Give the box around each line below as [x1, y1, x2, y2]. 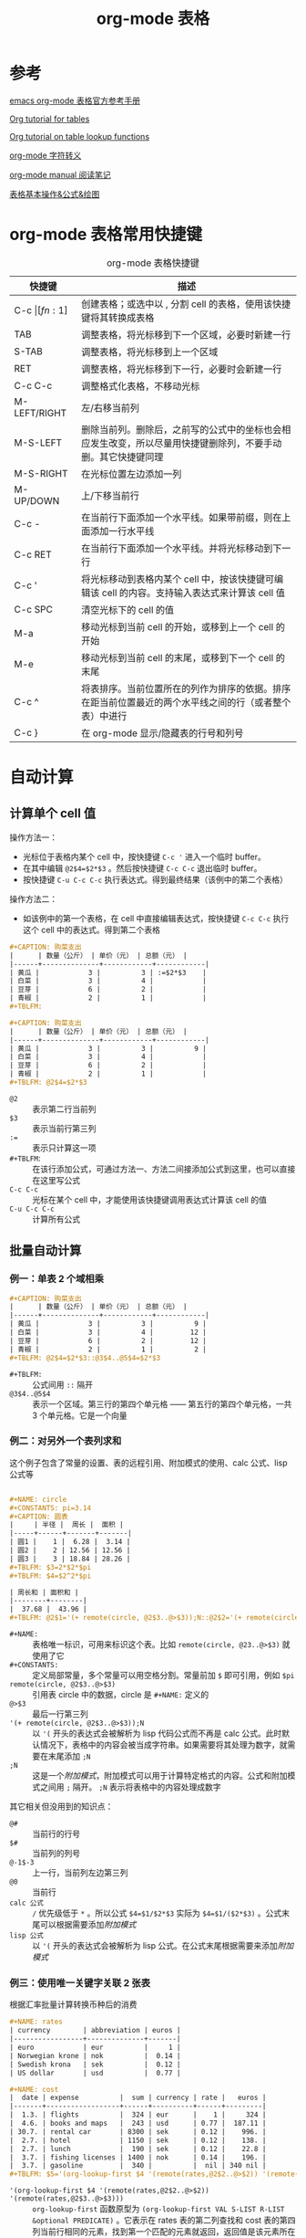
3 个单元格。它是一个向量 [32, 1410, 127, 1421]
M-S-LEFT [14, 436, 62, 448]
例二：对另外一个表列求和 [9, 1434, 122, 1447]
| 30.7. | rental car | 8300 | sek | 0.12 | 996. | [9, 2127, 267, 2137]
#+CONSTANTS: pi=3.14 [9, 1503, 92, 1512]
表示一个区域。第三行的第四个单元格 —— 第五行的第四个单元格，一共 [32, 1398, 292, 1409]
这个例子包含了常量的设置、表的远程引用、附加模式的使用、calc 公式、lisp [9, 1457, 289, 1468]
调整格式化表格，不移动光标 [81, 380, 200, 393]
